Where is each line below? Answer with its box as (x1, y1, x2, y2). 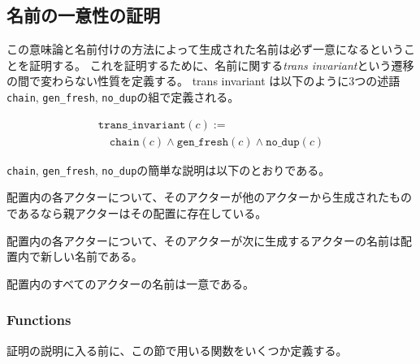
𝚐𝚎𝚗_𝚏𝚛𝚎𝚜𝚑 (176, 136, 229, 148)
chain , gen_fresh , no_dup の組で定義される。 (6, 88, 240, 105)
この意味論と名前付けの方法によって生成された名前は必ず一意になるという (6, 41, 404, 58)
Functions (6, 310, 71, 330)
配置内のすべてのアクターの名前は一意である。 (6, 275, 255, 292)
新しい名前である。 (40, 248, 143, 265)
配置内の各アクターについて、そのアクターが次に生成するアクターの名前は (6, 232, 401, 249)
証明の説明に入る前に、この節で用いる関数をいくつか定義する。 (6, 341, 348, 358)
